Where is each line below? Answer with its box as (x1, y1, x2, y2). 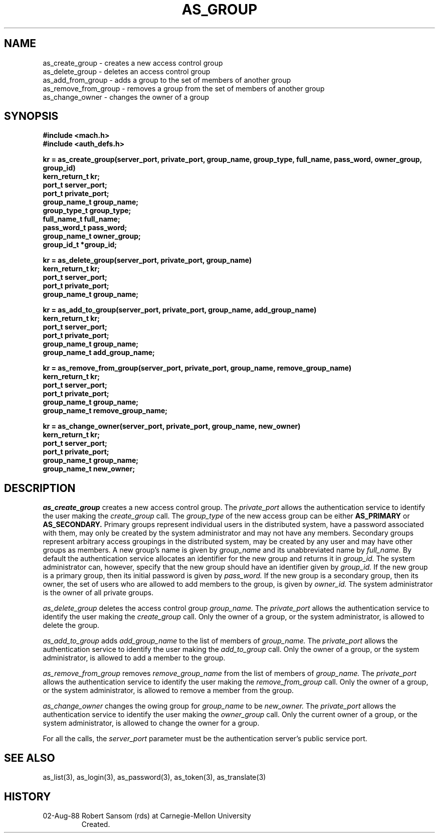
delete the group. (43, 621, 100, 630)
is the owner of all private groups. (43, 588, 154, 597)
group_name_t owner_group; (43, 232, 141, 241)
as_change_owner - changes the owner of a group (43, 92, 209, 101)
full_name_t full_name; (43, 215, 120, 224)
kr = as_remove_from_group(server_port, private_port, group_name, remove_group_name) (43, 364, 352, 373)
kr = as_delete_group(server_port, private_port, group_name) (43, 256, 252, 265)
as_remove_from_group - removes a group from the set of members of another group (43, 84, 325, 93)
